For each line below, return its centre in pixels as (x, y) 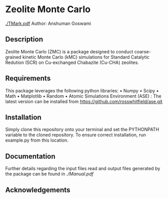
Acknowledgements (38, 190)
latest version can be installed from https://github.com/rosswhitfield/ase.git (84, 101)
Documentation (30, 156)
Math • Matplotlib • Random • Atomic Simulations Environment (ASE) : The (83, 96)
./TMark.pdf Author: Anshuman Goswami (48, 23)
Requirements (28, 78)
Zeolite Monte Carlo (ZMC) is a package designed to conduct (69, 51)
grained (13, 57)
